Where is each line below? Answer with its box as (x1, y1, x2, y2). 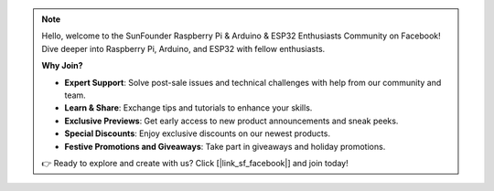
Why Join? (41, 60, 83, 71)
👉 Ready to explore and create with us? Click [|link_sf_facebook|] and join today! (41, 157, 349, 168)
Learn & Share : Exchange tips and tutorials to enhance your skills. (64, 102, 313, 113)
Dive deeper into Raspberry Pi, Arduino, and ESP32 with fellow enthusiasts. (41, 43, 326, 54)
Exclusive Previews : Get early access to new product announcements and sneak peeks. (64, 115, 399, 126)
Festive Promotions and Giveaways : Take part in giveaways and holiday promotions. (64, 141, 386, 152)
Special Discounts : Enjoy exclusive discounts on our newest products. (64, 128, 331, 139)
